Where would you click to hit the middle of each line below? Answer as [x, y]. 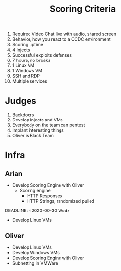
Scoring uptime [28, 45]
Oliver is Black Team [33, 136]
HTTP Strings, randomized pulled [60, 201]
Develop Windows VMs [36, 252]
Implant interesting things [38, 130]
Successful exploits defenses [42, 55]
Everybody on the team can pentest [48, 125]
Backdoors [23, 115]
